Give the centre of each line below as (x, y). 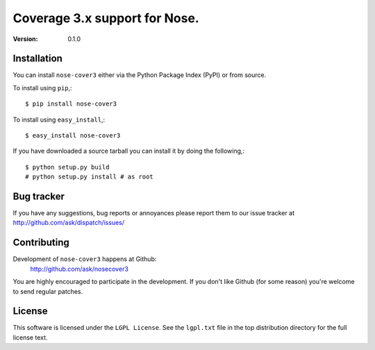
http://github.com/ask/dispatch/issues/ (69, 223)
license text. (30, 337)
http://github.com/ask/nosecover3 (79, 269)
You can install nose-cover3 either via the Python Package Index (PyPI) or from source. (140, 75)
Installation (37, 59)
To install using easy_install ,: (59, 119)
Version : (25, 39)
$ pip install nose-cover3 (71, 104)
